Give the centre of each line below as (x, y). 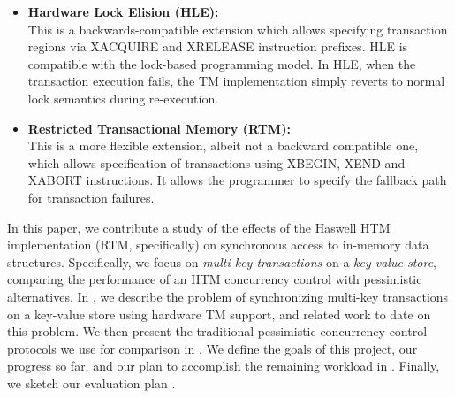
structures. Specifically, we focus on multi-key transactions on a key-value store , (222, 261)
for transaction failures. (91, 197)
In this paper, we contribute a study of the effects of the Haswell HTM (199, 227)
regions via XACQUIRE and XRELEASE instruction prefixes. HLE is (218, 46)
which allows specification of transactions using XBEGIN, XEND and (216, 162)
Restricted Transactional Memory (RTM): (159, 128)
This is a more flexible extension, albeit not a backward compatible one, (223, 145)
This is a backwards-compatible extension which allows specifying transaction (238, 29)
